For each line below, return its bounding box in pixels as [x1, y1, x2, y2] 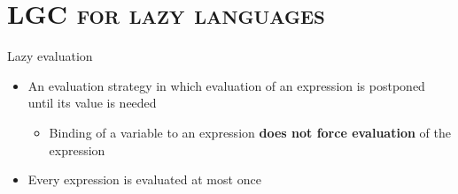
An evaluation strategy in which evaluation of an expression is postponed [27, 76, 425, 94]
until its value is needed [27, 93, 157, 112]
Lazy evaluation [7, 47, 93, 65]
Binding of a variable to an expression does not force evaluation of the [49, 123, 451, 141]
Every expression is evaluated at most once [27, 170, 261, 189]
